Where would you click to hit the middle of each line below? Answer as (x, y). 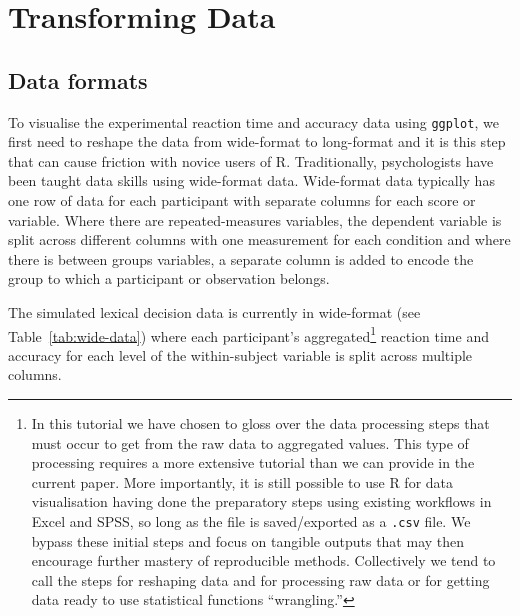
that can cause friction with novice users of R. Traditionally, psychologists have (251, 160)
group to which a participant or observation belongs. (169, 278)
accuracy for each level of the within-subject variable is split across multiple (240, 354)
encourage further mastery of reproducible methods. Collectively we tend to (263, 560)
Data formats (78, 79)
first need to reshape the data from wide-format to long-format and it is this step (257, 141)
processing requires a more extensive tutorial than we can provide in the (253, 462)
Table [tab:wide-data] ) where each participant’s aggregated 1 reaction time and (248, 334)
